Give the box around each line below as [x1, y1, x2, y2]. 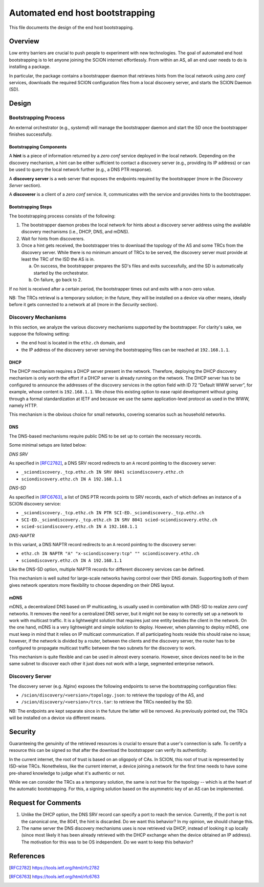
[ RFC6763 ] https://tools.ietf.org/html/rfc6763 [9, 874, 100, 880]
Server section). [9, 182, 42, 188]
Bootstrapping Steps [9, 204, 52, 210]
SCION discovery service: [9, 501, 61, 506]
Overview [9, 37, 40, 46]
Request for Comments [9, 799, 82, 807]
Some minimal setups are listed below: [9, 442, 87, 448]
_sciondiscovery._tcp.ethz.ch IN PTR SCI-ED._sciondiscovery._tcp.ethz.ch [21, 510, 205, 516]
